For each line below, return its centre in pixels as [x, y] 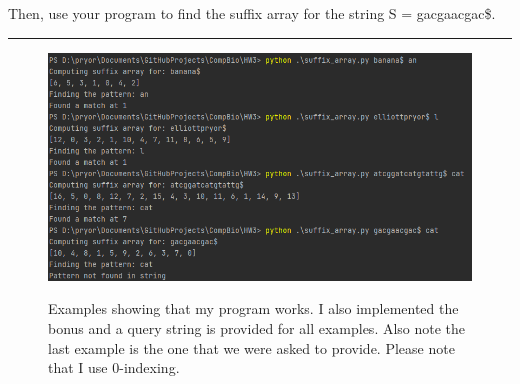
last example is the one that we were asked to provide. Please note [251, 347]
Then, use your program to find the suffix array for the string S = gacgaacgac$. [252, 13]
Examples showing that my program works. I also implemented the [253, 308]
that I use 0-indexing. [114, 367]
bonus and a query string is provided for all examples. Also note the [257, 328]
